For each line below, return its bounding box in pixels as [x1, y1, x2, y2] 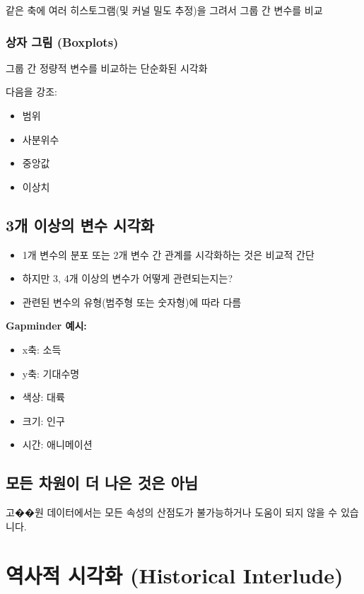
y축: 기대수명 [22, 366, 80, 380]
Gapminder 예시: [6, 318, 87, 333]
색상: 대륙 [22, 390, 65, 404]
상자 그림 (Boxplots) [6, 33, 119, 50]
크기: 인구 [22, 413, 65, 428]
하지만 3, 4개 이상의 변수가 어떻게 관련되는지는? [22, 271, 233, 286]
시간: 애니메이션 [22, 437, 93, 452]
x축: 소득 [22, 342, 61, 356]
